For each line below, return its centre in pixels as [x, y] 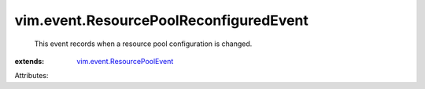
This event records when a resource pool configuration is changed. [143, 44]
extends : [30, 61]
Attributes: [31, 76]
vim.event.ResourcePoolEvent [125, 61]
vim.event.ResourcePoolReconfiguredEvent [161, 20]
